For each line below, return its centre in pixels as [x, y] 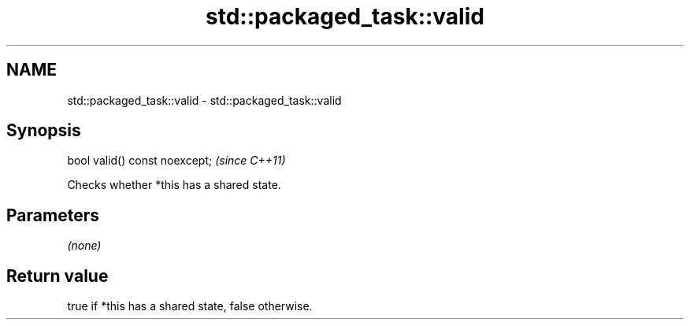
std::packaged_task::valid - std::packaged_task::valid [204, 100]
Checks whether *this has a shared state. [174, 185]
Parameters [53, 215]
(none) [84, 246]
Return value [57, 276]
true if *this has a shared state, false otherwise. [190, 306]
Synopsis [44, 131]
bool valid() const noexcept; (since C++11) [176, 161]
